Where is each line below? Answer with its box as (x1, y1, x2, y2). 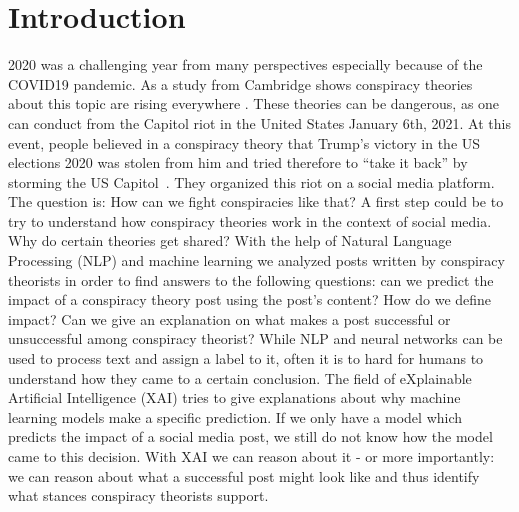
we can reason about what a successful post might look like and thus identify (8, 465, 480, 486)
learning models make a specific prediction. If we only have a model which (8, 406, 463, 427)
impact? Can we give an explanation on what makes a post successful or (8, 308, 451, 329)
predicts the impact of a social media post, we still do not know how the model (8, 426, 493, 447)
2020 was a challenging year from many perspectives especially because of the (8, 54, 483, 75)
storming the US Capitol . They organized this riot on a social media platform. (8, 171, 495, 192)
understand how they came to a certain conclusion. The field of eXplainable (8, 367, 472, 388)
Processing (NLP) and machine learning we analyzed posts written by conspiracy (8, 250, 505, 271)
